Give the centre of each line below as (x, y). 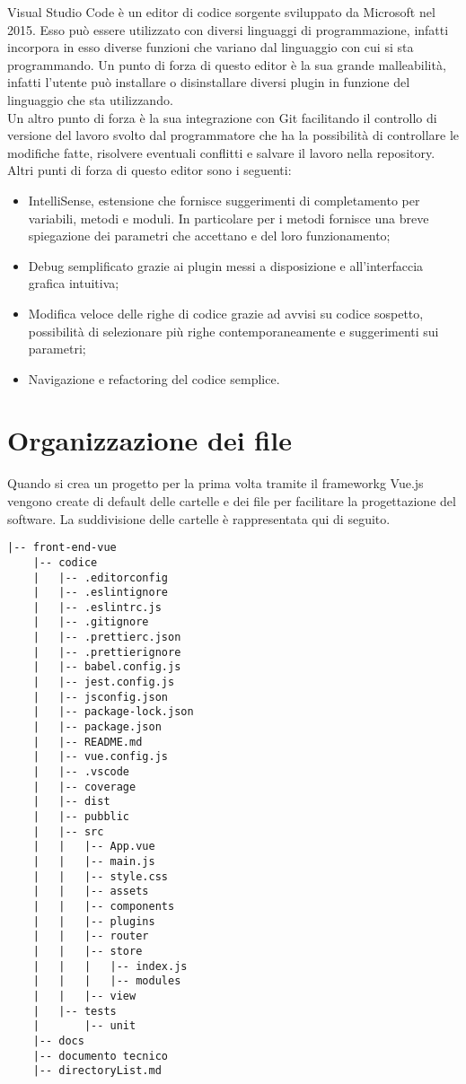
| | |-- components (104, 906)
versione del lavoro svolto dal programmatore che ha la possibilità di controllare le (233, 135)
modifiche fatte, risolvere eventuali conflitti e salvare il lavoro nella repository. (221, 152)
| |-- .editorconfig (100, 577)
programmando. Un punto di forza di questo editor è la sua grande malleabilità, (227, 64)
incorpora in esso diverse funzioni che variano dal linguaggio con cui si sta (211, 47)
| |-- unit (84, 1026)
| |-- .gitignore (91, 622)
